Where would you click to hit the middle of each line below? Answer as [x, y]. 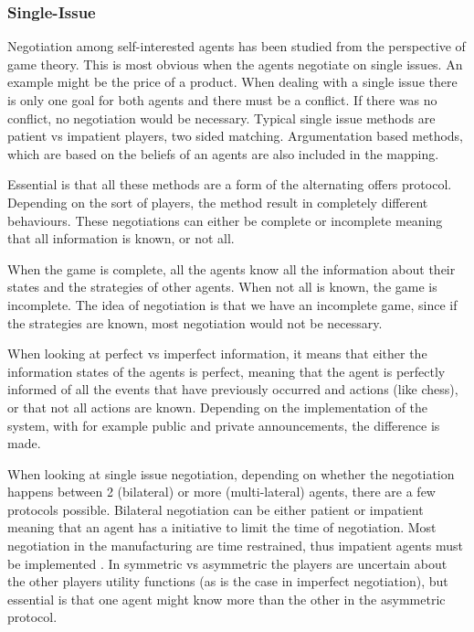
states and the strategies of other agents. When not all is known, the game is [222, 287]
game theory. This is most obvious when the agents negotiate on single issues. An [235, 64]
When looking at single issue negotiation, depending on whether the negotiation [231, 473]
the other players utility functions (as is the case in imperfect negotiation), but [228, 581]
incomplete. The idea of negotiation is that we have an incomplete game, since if [232, 304]
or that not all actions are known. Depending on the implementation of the [218, 407]
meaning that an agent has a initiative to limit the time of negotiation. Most [222, 527]
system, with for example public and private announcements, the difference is [224, 425]
